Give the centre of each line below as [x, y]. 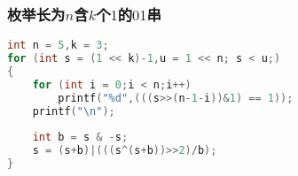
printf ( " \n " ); [74, 111]
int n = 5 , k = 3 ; [58, 46]
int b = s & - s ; [80, 138]
